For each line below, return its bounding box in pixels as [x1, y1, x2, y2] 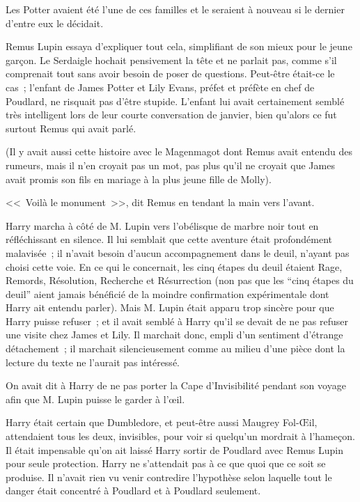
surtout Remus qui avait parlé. [6, 120, 136, 135]
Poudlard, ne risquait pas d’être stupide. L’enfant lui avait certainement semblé [6, 93, 345, 108]
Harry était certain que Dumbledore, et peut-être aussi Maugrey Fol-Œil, [6, 415, 318, 430]
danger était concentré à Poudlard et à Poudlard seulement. [6, 483, 261, 498]
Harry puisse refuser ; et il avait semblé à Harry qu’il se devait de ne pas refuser [6, 313, 348, 328]
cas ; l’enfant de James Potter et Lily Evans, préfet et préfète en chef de [6, 79, 315, 94]
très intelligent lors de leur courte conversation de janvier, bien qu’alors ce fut [6, 107, 337, 122]
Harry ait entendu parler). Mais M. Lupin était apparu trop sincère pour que [6, 300, 334, 315]
